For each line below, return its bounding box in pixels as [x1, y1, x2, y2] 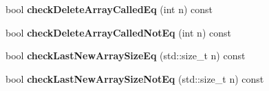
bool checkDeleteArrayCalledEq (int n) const [6, 2, 213, 16]
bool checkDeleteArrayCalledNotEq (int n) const [6, 25, 231, 39]
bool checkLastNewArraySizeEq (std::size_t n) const [6, 48, 246, 63]
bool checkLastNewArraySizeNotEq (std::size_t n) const [6, 71, 264, 85]
